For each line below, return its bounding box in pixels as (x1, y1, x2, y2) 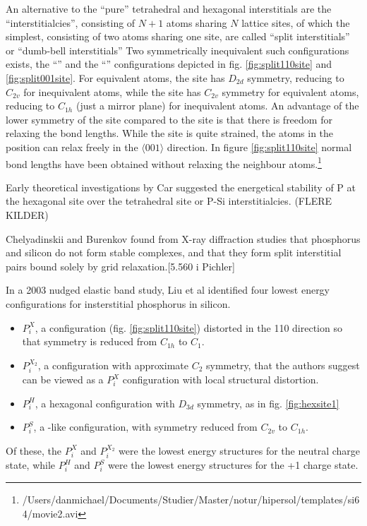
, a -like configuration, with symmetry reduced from (33, 419, 258, 434)
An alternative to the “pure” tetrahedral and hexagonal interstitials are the (6, 1, 332, 16)
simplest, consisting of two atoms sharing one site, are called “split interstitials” (6, 29, 350, 44)
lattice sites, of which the (241, 15, 350, 30)
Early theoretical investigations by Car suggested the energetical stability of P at (6, 179, 356, 194)
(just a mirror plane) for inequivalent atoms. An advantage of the (76, 98, 359, 113)
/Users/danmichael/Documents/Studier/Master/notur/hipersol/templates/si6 (22, 491, 360, 506)
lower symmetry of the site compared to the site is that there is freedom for (6, 112, 332, 126)
